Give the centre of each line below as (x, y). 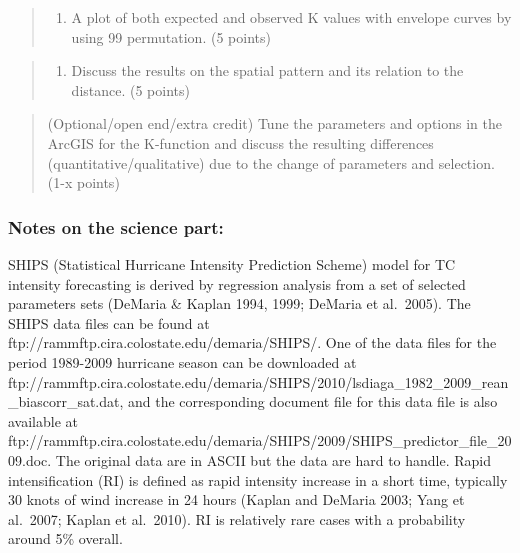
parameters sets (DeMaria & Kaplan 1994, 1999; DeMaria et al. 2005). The (239, 303)
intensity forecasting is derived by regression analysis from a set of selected (237, 283)
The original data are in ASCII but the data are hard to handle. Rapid (273, 459)
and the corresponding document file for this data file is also (313, 401)
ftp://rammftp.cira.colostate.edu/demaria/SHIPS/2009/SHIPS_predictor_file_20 (260, 440)
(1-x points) (83, 182)
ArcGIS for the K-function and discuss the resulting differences (240, 142)
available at (43, 420)
